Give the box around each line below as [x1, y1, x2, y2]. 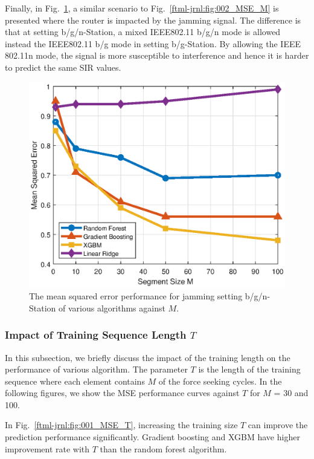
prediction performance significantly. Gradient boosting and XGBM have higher [5, 431, 300, 443]
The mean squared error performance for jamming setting [29, 290, 243, 302]
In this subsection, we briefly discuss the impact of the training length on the [5, 351, 290, 363]
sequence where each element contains [5, 374, 145, 387]
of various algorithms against [59, 301, 165, 314]
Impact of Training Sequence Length [5, 327, 187, 342]
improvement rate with [5, 442, 90, 455]
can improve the [248, 418, 308, 431]
